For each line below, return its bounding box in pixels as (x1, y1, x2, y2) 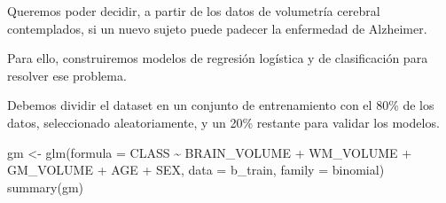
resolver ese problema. (7, 66, 127, 84)
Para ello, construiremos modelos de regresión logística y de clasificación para (7, 49, 428, 67)
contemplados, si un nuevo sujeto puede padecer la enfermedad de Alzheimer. (7, 19, 427, 37)
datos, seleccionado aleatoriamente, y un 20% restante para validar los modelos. (7, 113, 440, 131)
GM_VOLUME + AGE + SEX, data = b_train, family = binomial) (7, 160, 385, 179)
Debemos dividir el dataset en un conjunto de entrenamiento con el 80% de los (7, 96, 434, 114)
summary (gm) (7, 177, 84, 196)
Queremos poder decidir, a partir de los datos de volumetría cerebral (7, 2, 380, 20)
